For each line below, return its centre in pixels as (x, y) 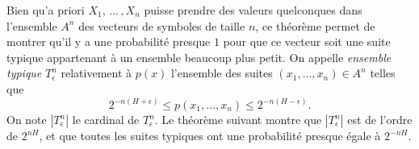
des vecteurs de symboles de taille (162, 25)
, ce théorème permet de (315, 25)
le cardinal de (106, 119)
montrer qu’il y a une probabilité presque (109, 41)
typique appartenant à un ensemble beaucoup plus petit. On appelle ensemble (199, 57)
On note (27, 119)
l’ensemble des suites (222, 73)
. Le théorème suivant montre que (238, 119)
